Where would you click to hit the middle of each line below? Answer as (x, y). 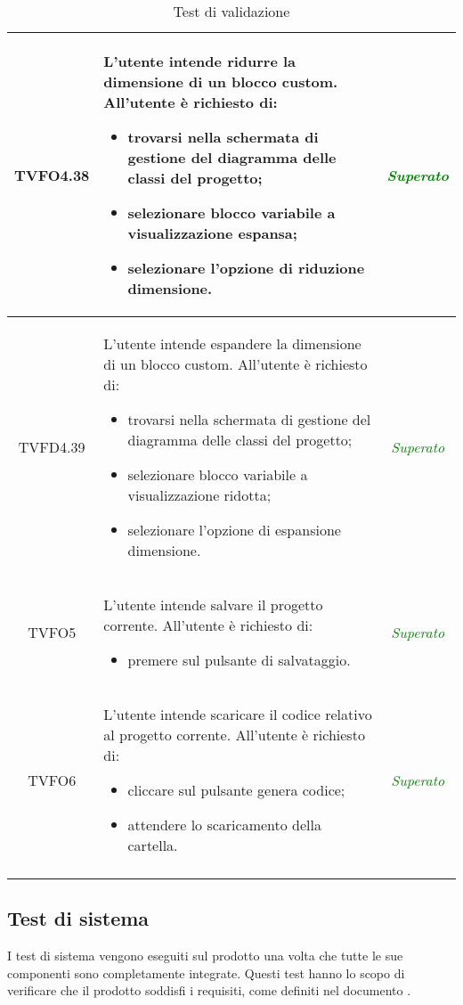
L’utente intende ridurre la (200, 61)
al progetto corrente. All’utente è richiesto (234, 735)
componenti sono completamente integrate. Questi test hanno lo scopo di (206, 972)
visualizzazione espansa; (212, 233)
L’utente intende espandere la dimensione (232, 343)
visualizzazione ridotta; (199, 495)
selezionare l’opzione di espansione (234, 530)
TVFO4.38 (52, 175)
